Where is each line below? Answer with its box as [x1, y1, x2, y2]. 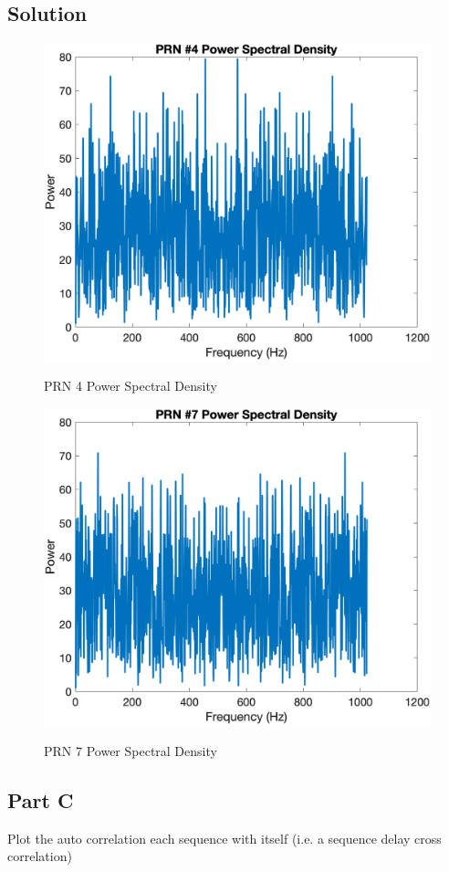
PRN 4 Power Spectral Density [44, 376, 217, 395]
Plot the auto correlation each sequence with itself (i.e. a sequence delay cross [7, 828, 442, 847]
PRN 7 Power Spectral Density [44, 741, 217, 760]
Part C [7, 785, 74, 814]
